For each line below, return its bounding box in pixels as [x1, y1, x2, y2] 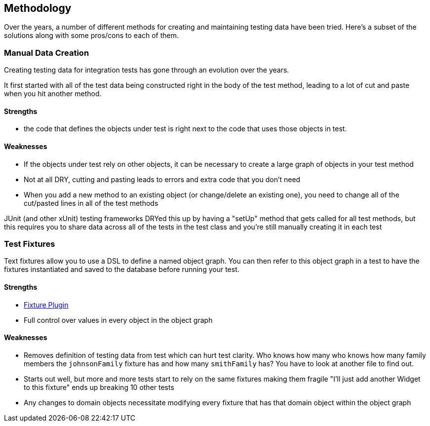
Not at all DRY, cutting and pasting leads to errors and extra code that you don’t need [24, 175, 301, 184]
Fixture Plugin [24, 300, 69, 309]
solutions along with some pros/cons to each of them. [4, 31, 179, 40]
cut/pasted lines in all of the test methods [24, 198, 158, 207]
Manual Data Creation [4, 47, 89, 58]
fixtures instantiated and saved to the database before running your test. [4, 265, 239, 274]
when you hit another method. [4, 89, 102, 98]
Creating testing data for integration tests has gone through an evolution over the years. [4, 66, 289, 75]
